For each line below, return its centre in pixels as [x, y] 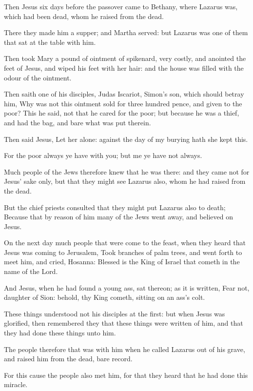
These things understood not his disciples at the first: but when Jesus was [115, 313]
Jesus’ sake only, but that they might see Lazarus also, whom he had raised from [125, 181]
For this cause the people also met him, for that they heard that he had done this [126, 375]
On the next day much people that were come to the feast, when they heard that [125, 243]
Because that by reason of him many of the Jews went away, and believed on [118, 217]
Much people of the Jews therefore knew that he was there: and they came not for [127, 171]
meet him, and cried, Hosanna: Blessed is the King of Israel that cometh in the [122, 262]
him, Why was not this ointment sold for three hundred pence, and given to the [123, 103]
